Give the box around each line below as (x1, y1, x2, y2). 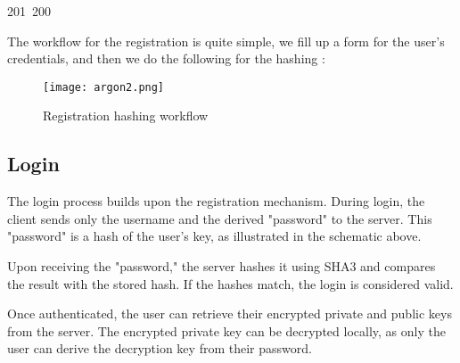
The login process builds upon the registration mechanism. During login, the (7, 192, 425, 210)
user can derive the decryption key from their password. (7, 339, 312, 358)
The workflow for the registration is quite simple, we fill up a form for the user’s (7, 31, 445, 50)
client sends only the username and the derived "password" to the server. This (7, 209, 432, 227)
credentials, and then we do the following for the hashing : (7, 49, 325, 68)
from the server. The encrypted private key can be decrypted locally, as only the (7, 321, 446, 340)
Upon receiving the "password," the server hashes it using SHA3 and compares (7, 257, 436, 276)
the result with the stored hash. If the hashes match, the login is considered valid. (7, 274, 454, 293)
